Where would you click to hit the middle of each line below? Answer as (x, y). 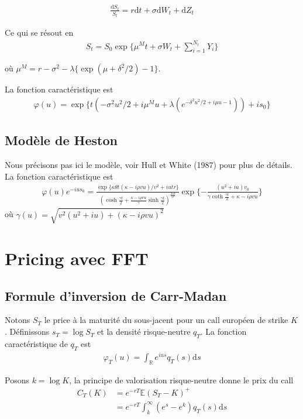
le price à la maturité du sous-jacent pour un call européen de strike (166, 320)
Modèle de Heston (61, 140)
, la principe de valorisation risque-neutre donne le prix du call (181, 379)
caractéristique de (36, 343)
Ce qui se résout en (39, 32)
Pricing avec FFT (77, 258)
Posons (17, 379)
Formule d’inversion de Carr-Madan (116, 295)
